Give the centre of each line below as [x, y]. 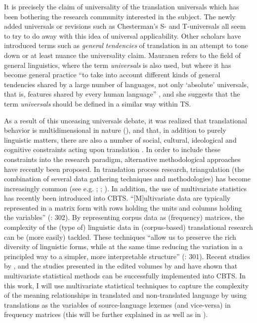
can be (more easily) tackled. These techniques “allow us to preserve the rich [120, 237]
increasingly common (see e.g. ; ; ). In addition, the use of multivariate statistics [125, 188]
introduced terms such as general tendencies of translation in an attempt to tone [126, 45]
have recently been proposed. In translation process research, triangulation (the [124, 169]
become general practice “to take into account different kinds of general [112, 75]
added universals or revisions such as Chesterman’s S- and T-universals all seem [125, 26]
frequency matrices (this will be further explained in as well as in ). [106, 314]
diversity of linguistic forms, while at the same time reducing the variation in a [124, 246]
